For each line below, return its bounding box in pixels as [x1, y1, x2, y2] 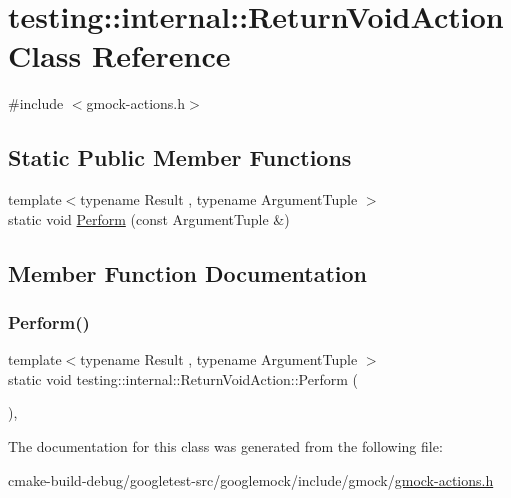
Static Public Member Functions [8, 142, 352, 173]
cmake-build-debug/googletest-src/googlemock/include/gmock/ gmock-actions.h [8, 469, 494, 490]
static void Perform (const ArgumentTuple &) [8, 208, 290, 229]
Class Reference [8, 35, 231, 76]
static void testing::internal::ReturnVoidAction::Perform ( [8, 368, 358, 389]
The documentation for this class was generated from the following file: [8, 436, 443, 457]
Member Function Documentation [8, 257, 368, 288]
